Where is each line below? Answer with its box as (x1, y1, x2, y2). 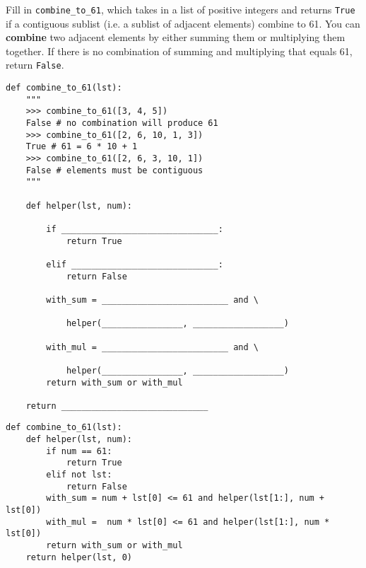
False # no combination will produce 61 (25, 118, 218, 129)
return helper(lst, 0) (25, 552, 132, 562)
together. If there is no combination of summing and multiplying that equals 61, (6, 43, 353, 58)
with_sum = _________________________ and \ (46, 294, 259, 305)
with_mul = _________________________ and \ (46, 342, 259, 352)
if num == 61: (46, 446, 112, 456)
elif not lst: (46, 470, 112, 480)
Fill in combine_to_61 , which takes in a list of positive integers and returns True (6, 2, 355, 16)
